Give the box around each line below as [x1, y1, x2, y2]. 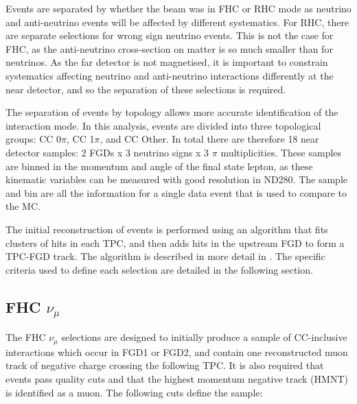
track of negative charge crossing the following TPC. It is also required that [5, 358, 324, 372]
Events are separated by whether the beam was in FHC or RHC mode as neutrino [5, 1, 352, 15]
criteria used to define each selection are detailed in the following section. [5, 262, 313, 276]
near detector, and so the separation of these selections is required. [5, 82, 286, 96]
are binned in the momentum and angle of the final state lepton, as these [5, 158, 313, 173]
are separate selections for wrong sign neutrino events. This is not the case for [5, 28, 334, 43]
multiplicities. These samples [220, 145, 342, 159]
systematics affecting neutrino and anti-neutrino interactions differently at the [5, 68, 334, 82]
